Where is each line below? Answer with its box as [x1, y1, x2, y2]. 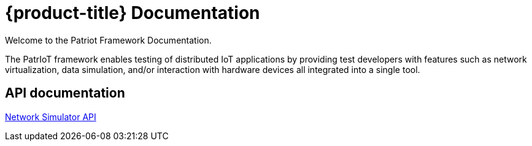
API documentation [5, 85, 125, 101]
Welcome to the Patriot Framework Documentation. [5, 34, 212, 45]
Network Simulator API [5, 111, 96, 122]
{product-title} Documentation [5, 2, 260, 23]
